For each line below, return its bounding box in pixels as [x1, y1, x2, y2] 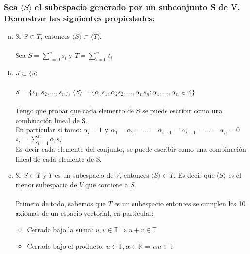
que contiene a [85, 179, 128, 189]
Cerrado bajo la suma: [27, 224, 93, 235]
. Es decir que [173, 170, 215, 180]
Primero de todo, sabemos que [15, 198, 106, 208]
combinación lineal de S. [15, 115, 87, 125]
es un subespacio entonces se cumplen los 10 [114, 198, 246, 208]
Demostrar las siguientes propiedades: [4, 12, 155, 24]
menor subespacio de [15, 179, 77, 189]
